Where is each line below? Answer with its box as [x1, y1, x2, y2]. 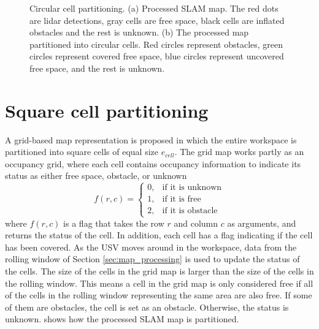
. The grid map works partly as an [174, 145, 304, 158]
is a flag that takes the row [63, 216, 164, 229]
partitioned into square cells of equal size [5, 145, 158, 158]
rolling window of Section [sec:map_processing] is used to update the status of [5, 252, 300, 265]
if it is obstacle [162, 206, 218, 216]
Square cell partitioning [5, 97, 209, 123]
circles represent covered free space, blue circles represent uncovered [29, 50, 284, 62]
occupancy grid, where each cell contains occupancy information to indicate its [5, 157, 301, 170]
